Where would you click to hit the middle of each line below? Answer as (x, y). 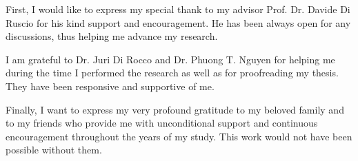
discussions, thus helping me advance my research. (112, 36)
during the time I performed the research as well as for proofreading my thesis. (172, 73)
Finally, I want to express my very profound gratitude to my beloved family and (175, 109)
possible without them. (54, 150)
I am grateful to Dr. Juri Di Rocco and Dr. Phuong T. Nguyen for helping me (170, 59)
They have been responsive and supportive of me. (110, 86)
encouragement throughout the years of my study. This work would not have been (179, 136)
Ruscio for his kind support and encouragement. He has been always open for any (178, 22)
